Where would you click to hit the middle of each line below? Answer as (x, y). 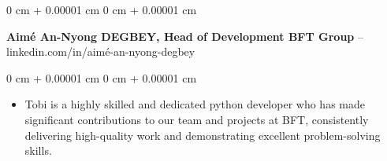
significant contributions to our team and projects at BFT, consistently (197, 119)
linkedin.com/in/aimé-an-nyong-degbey (101, 51)
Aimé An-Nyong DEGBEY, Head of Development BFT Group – (185, 36)
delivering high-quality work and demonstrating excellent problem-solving (203, 135)
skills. (38, 150)
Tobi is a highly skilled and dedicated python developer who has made (195, 104)
